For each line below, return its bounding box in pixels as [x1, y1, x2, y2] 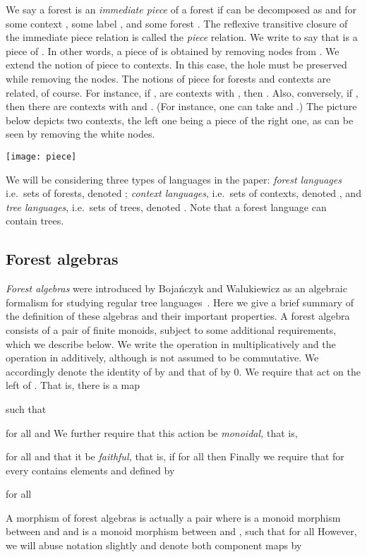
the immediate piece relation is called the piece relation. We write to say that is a [6, 30, 358, 44]
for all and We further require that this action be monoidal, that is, [6, 425, 298, 440]
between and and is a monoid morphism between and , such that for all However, [6, 524, 357, 539]
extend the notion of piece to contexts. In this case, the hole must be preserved [6, 57, 347, 72]
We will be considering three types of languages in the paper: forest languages [6, 172, 342, 186]
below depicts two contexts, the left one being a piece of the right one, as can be [6, 112, 354, 127]
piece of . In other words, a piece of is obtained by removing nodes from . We [6, 43, 339, 58]
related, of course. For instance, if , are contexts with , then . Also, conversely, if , [6, 85, 359, 100]
